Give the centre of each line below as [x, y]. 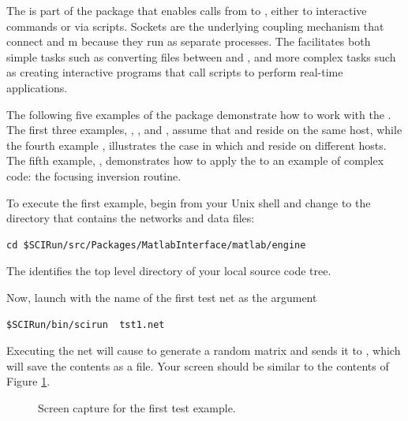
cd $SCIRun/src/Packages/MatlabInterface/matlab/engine [156, 245]
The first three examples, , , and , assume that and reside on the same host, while [204, 130]
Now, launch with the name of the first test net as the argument [162, 297]
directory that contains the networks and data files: [131, 218]
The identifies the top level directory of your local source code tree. [169, 271]
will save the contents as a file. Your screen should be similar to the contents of [198, 365]
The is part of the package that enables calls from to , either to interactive [187, 10]
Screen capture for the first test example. [137, 407]
